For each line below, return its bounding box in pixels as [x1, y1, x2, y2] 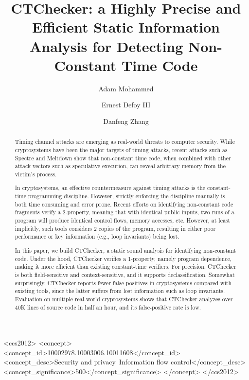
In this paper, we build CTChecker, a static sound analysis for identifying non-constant [15, 246, 236, 254]
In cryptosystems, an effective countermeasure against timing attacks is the [15, 184, 206, 192]
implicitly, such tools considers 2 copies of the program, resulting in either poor [15, 224, 216, 232]
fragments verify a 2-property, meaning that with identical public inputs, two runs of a [15, 208, 234, 216]
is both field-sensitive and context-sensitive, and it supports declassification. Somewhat [15, 270, 235, 278]
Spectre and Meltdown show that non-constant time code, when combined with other [15, 154, 231, 162]
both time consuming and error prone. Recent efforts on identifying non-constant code [15, 200, 233, 208]
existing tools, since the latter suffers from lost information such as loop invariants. [15, 287, 225, 295]
